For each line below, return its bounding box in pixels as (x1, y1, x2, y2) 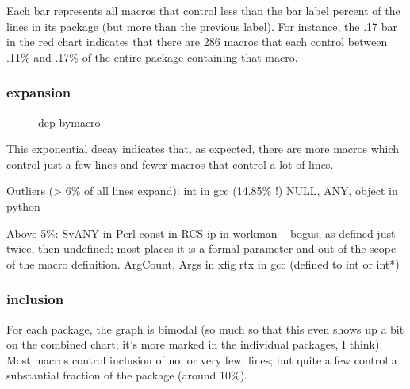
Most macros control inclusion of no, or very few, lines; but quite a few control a (6, 351, 397, 368)
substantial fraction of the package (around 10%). (6, 367, 247, 383)
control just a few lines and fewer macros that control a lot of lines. (6, 155, 334, 172)
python (6, 197, 40, 214)
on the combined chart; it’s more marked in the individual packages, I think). (6, 336, 383, 353)
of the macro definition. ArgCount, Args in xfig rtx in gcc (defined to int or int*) (6, 255, 400, 272)
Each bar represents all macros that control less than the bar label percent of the (6, 2, 400, 18)
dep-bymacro (38, 113, 101, 130)
